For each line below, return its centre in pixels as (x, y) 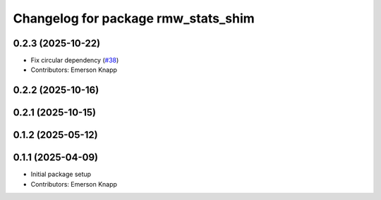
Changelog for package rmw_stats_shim (134, 18)
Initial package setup (61, 174)
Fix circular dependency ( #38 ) (75, 61)
